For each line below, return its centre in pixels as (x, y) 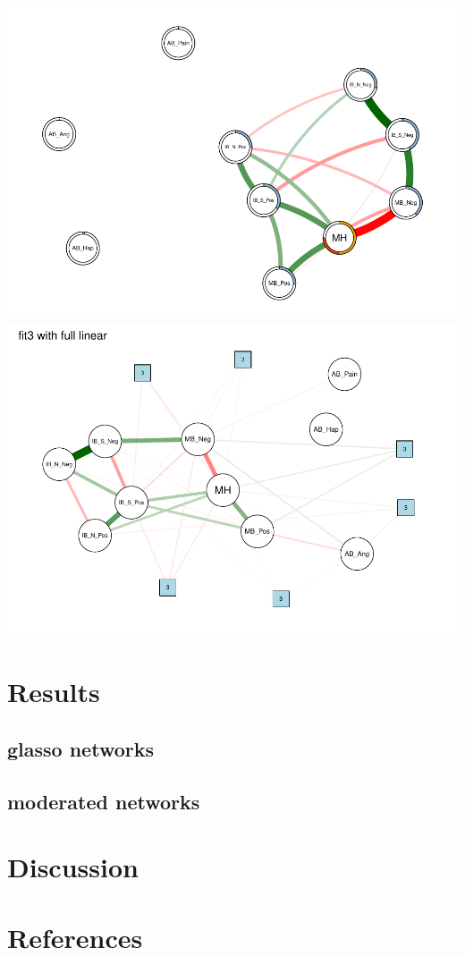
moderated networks (104, 801)
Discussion (73, 867)
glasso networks (80, 748)
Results (54, 692)
